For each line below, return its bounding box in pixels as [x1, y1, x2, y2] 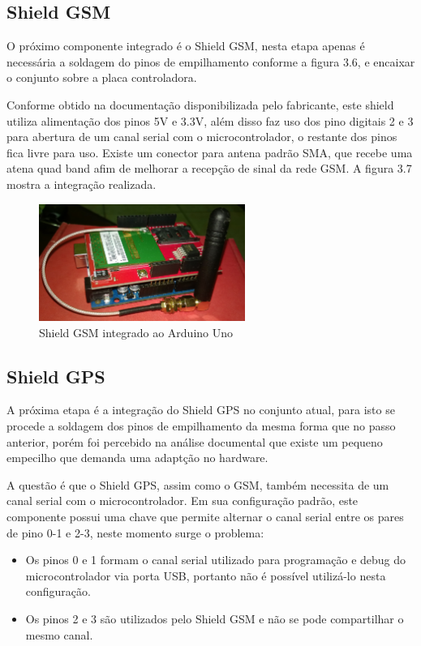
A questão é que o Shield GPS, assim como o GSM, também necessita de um [6, 476, 389, 493]
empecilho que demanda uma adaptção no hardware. [6, 449, 268, 466]
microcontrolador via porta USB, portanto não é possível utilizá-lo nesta [25, 567, 386, 584]
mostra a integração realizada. [6, 175, 157, 192]
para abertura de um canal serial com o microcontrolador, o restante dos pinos [6, 128, 397, 145]
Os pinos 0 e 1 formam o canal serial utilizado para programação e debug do [25, 551, 406, 568]
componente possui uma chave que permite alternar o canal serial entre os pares [6, 507, 404, 524]
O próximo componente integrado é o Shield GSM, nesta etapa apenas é [6, 37, 365, 54]
